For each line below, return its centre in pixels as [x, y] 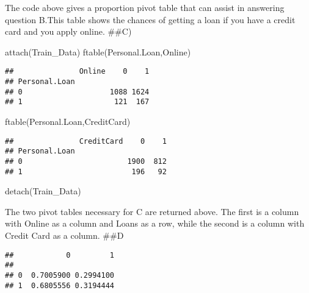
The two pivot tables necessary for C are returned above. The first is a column [152, 211]
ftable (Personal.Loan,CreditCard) [68, 121]
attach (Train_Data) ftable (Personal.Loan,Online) [98, 51]
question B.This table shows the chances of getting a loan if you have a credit [150, 19]
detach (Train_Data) [43, 191]
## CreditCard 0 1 [86, 141]
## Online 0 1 [77, 72]
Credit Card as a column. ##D [64, 235]
